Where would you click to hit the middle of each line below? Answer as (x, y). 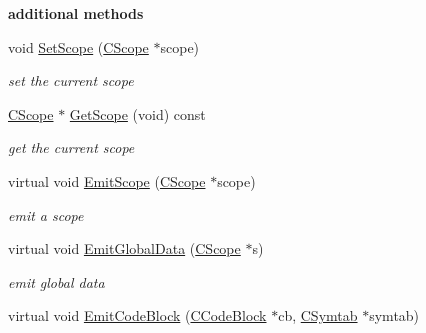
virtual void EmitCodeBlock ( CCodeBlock (137, 315)
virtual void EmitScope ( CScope (107, 180)
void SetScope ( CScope (78, 46)
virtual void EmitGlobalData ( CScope (124, 248)
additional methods (76, 13)
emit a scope (46, 214)
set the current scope (71, 80)
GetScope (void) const (137, 113)
